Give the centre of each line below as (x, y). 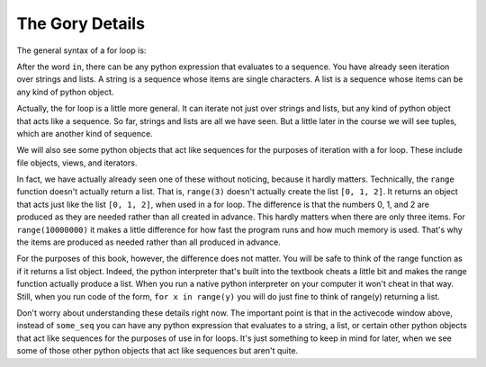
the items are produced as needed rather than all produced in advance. (148, 242)
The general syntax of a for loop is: (81, 50)
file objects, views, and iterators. (77, 163)
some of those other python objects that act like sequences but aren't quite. (157, 351)
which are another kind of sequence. (85, 133)
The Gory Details (81, 23)
